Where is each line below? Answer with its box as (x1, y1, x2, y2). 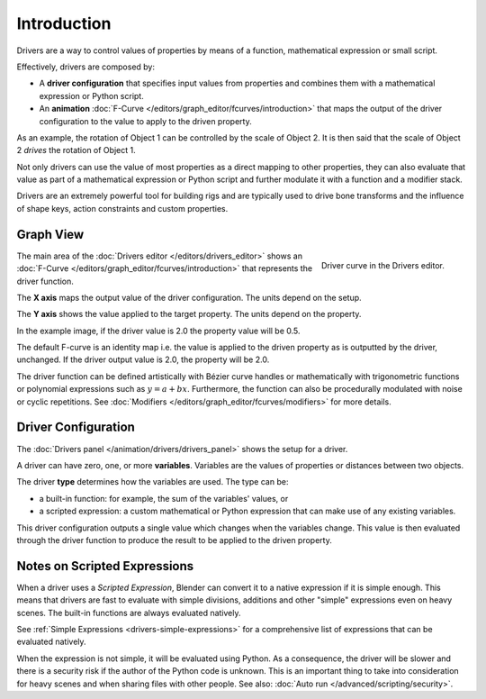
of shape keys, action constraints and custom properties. (16, 203, 229, 213)
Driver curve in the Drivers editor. (320, 259, 445, 270)
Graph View (16, 226, 85, 242)
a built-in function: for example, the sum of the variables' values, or (39, 493, 289, 504)
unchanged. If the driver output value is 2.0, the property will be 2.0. (16, 354, 270, 365)
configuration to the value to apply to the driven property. (39, 115, 252, 126)
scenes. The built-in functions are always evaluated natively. (16, 607, 241, 618)
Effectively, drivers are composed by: (16, 61, 155, 72)
